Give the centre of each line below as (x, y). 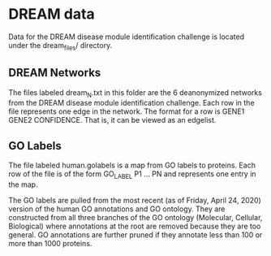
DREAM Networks (55, 73)
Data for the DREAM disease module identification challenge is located (127, 37)
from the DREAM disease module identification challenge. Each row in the (131, 103)
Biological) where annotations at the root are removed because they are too (135, 226)
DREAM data (52, 14)
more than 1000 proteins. (50, 243)
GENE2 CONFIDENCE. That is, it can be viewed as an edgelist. (112, 120)
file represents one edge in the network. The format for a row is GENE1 (127, 111)
